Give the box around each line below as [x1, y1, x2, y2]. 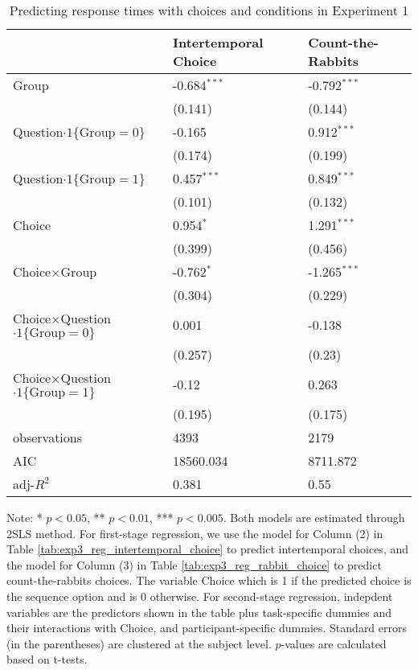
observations [13, 428, 83, 446]
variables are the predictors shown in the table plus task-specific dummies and [6, 603, 392, 620]
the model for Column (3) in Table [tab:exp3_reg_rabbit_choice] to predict [6, 556, 382, 573]
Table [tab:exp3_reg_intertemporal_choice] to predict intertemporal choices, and [6, 541, 409, 557]
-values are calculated [281, 635, 387, 652]
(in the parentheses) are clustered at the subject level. [6, 635, 272, 652]
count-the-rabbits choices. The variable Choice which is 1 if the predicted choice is [6, 572, 412, 589]
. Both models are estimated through [223, 509, 405, 525]
